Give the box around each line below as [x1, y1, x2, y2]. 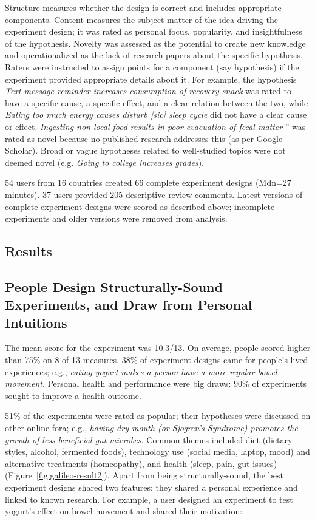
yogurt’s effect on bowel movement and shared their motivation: [5, 505, 243, 517]
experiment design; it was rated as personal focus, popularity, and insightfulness [5, 25, 302, 38]
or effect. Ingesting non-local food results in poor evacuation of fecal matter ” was [5, 120, 306, 132]
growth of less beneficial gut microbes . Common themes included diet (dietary [5, 433, 293, 446]
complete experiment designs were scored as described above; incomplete [5, 200, 275, 213]
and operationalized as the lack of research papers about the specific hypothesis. [5, 49, 303, 61]
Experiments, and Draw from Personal [5, 295, 252, 314]
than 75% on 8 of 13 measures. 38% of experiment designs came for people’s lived [5, 353, 308, 366]
